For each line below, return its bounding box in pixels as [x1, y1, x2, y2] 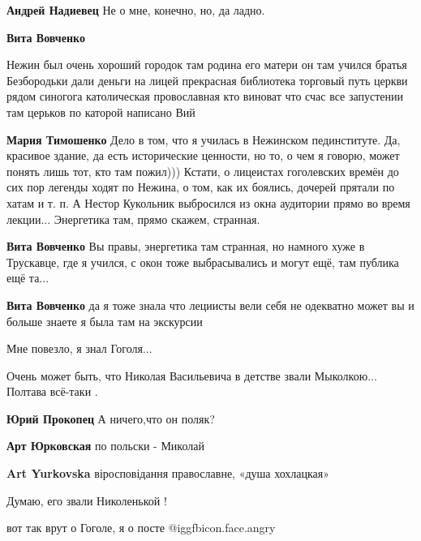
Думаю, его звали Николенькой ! [6, 492, 167, 509]
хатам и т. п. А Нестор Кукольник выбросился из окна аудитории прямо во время [6, 194, 410, 211]
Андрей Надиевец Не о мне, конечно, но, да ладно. [6, 2, 265, 18]
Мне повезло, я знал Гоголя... [6, 340, 153, 357]
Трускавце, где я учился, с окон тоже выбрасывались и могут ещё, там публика [6, 253, 399, 270]
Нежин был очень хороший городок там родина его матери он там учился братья [6, 56, 407, 73]
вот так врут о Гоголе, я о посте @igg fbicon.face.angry [6, 519, 276, 536]
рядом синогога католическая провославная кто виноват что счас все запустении [6, 88, 404, 105]
